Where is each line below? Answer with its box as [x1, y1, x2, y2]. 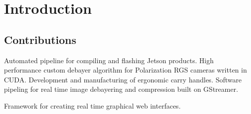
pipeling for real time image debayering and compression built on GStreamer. [4, 84, 238, 94]
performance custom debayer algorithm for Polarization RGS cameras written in [4, 65, 247, 75]
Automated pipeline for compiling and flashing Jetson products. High [4, 55, 214, 65]
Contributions [4, 32, 77, 47]
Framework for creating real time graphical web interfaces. [4, 100, 181, 111]
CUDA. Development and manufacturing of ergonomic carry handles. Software [4, 74, 242, 84]
